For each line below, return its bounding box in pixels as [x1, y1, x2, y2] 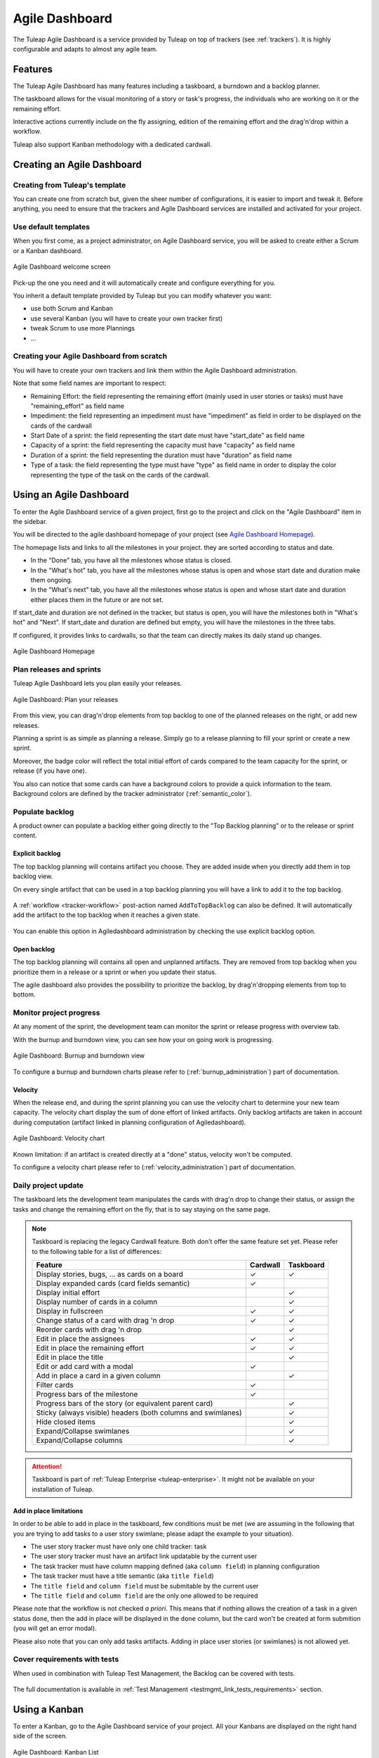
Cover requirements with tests [13, 1655, 119, 1664]
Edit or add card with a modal [36, 1361, 133, 1371]
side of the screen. [13, 1732, 67, 1740]
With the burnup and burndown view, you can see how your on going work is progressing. [13, 1035, 274, 1044]
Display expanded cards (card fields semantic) [36, 1278, 190, 1288]
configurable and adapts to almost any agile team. [13, 44, 158, 53]
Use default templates [13, 222, 91, 232]
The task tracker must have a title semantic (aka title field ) [30, 1572, 214, 1580]
